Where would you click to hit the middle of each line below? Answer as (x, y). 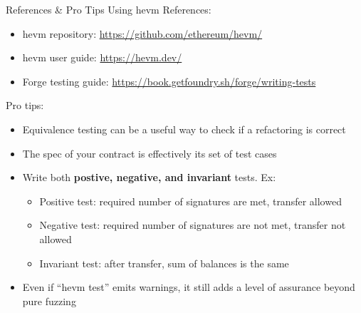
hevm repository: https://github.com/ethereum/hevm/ (142, 33)
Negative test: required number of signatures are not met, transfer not (193, 225)
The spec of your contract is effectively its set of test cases (150, 153)
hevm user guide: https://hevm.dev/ (102, 57)
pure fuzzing (49, 301)
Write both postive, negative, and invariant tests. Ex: (149, 177)
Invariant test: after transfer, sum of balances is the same (164, 263)
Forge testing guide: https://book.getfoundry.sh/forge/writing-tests (169, 81)
